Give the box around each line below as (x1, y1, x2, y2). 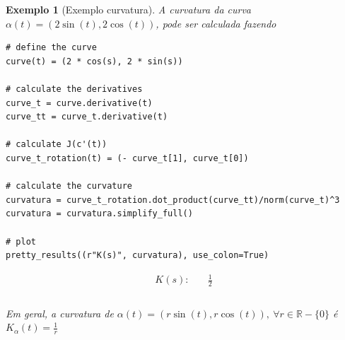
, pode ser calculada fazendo (156, 16, 276, 30)
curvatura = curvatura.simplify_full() (6, 209, 193, 219)
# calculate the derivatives (6, 83, 143, 94)
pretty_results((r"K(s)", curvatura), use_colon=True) (6, 250, 269, 261)
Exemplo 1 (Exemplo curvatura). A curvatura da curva (6, 2, 252, 16)
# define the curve (6, 42, 97, 53)
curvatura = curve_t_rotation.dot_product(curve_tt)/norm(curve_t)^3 (6, 194, 340, 205)
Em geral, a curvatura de (6, 305, 114, 320)
